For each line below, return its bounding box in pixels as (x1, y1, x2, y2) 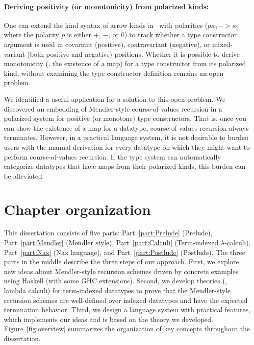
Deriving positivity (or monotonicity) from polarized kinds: (4, 1, 209, 11)
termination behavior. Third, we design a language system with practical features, (4, 304, 251, 315)
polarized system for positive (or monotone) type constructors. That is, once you (4, 113, 247, 123)
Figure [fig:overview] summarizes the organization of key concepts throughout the (4, 323, 250, 334)
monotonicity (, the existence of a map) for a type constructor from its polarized (4, 58, 246, 69)
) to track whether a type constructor (124, 29, 237, 40)
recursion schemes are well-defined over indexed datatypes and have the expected (4, 295, 248, 305)
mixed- (212, 39, 233, 49)
